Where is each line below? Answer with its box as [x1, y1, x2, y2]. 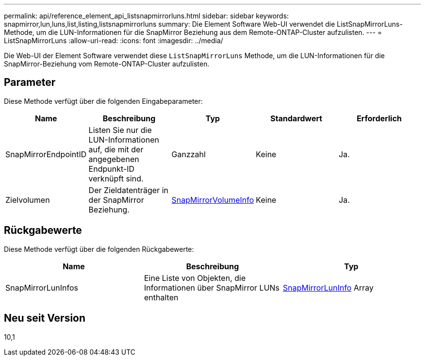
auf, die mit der [88, 144, 144, 154]
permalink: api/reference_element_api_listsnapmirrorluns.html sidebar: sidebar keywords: [4, 12, 289, 20]
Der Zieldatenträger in [88, 185, 168, 195]
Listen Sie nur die [88, 125, 152, 135]
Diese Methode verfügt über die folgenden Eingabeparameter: [4, 97, 203, 105]
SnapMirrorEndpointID [5, 149, 87, 159]
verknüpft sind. [88, 173, 144, 183]
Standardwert [270, 113, 323, 123]
